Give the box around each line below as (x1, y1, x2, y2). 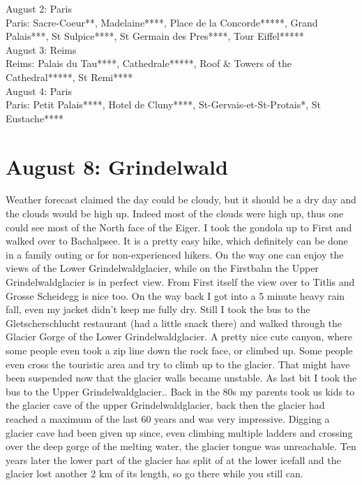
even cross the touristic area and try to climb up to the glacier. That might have (6, 356, 350, 371)
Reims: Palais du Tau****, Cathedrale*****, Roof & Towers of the (6, 56, 292, 71)
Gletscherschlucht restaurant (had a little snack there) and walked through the (6, 315, 342, 330)
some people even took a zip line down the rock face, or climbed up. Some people (6, 343, 353, 357)
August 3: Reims (6, 42, 77, 57)
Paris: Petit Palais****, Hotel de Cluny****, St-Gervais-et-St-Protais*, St (6, 97, 322, 112)
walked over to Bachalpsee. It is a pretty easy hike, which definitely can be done (6, 233, 348, 248)
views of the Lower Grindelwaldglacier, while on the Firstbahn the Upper (6, 261, 319, 275)
